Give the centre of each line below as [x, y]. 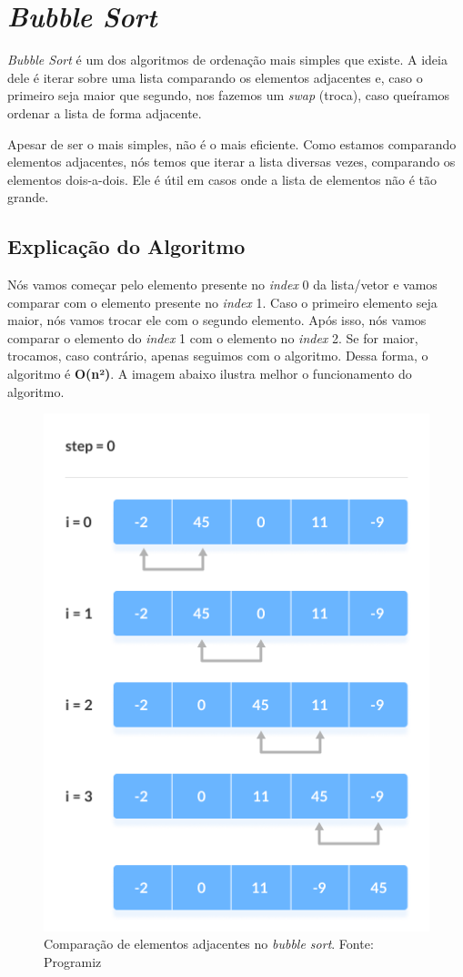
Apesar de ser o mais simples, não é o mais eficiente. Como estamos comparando [232, 143]
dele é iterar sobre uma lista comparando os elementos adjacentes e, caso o [215, 77]
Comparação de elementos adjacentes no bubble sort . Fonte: [209, 944]
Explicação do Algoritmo [126, 246]
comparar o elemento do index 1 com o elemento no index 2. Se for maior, [213, 337]
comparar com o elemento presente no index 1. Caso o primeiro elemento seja [222, 302]
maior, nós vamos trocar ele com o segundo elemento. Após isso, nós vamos [217, 320]
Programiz [73, 962]
